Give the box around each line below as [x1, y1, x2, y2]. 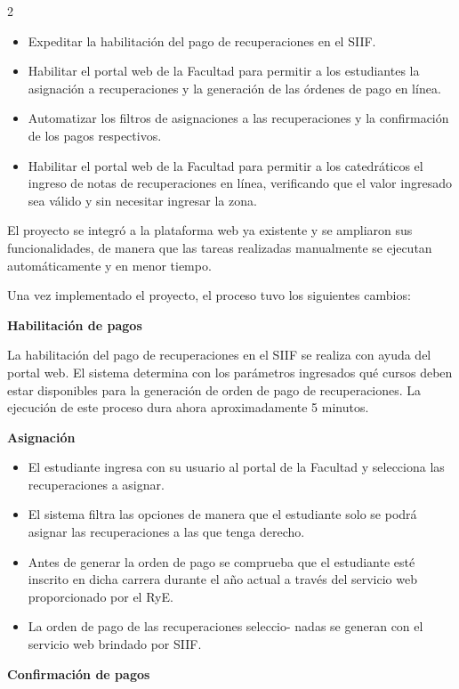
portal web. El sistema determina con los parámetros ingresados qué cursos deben [7, 362, 453, 381]
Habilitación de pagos [7, 315, 142, 334]
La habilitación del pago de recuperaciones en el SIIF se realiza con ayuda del [7, 345, 431, 364]
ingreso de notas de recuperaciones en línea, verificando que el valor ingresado [28, 174, 452, 192]
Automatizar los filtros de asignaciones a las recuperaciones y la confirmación [28, 109, 449, 127]
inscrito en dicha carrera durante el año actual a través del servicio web [28, 570, 417, 588]
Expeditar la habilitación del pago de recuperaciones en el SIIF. [28, 31, 376, 50]
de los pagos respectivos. [28, 126, 162, 144]
